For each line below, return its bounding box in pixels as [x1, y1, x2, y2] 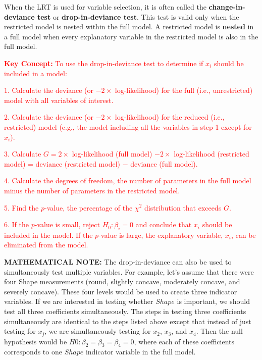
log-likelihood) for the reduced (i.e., [115, 112, 225, 122]
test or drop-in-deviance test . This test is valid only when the [37, 11, 239, 22]
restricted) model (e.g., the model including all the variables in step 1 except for [4, 121, 252, 132]
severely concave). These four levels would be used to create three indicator [4, 286, 237, 296]
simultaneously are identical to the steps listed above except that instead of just [4, 316, 251, 326]
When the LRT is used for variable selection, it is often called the [4, 2, 206, 12]
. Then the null [196, 326, 243, 336]
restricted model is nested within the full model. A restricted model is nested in [4, 21, 254, 32]
